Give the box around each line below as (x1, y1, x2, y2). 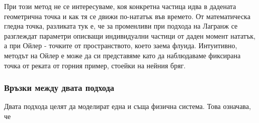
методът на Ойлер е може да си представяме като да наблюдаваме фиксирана (4, 50, 241, 60)
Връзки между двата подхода (4, 81, 114, 94)
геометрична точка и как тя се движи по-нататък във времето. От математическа (4, 11, 250, 21)
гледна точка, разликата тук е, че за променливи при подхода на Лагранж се (4, 21, 238, 31)
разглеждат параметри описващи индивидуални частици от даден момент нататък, (4, 30, 255, 41)
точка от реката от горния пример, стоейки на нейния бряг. (4, 60, 186, 70)
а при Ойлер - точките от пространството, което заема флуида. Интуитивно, (4, 40, 237, 51)
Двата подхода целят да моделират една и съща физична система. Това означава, (4, 101, 251, 111)
